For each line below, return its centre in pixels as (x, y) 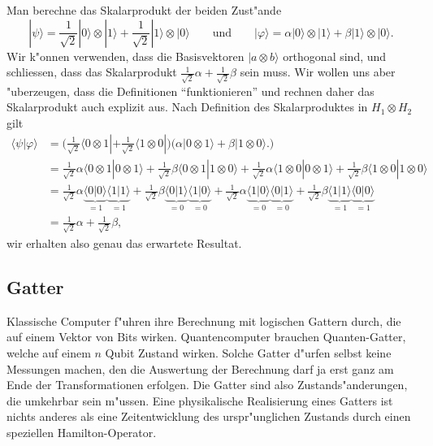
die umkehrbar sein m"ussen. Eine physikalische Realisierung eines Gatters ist (200, 400)
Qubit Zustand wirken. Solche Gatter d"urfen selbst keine (248, 352)
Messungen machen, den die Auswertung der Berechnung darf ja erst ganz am (200, 368)
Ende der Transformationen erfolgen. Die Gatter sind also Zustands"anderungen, (207, 385)
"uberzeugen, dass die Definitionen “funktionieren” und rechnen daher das (191, 91)
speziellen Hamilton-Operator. (82, 432)
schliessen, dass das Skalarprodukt (92, 72)
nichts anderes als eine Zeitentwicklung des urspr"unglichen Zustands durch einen (209, 416)
